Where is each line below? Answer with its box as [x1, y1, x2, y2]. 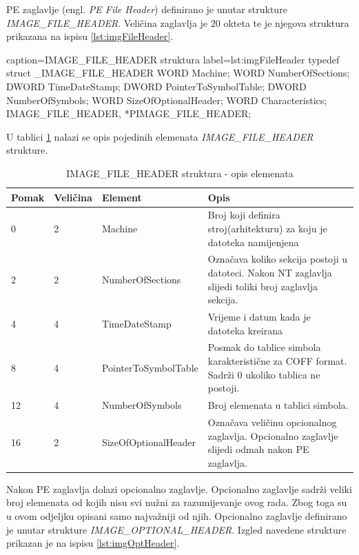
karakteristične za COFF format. [207, 354, 347, 368]
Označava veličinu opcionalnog [207, 414, 337, 429]
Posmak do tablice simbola [207, 340, 321, 354]
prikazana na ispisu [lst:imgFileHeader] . [6, 29, 174, 43]
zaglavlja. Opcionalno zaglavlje [207, 428, 338, 443]
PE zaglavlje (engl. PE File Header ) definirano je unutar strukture [6, 2, 287, 16]
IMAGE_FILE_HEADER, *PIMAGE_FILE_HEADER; [6, 106, 252, 121]
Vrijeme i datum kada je [207, 310, 311, 324]
